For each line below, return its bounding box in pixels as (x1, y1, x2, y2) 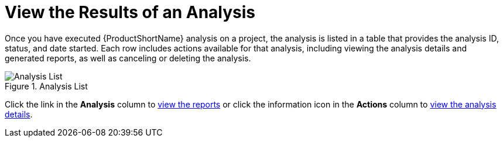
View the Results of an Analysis (5, 2, 256, 22)
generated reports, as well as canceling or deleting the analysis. (5, 53, 251, 63)
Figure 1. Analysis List (5, 81, 88, 91)
